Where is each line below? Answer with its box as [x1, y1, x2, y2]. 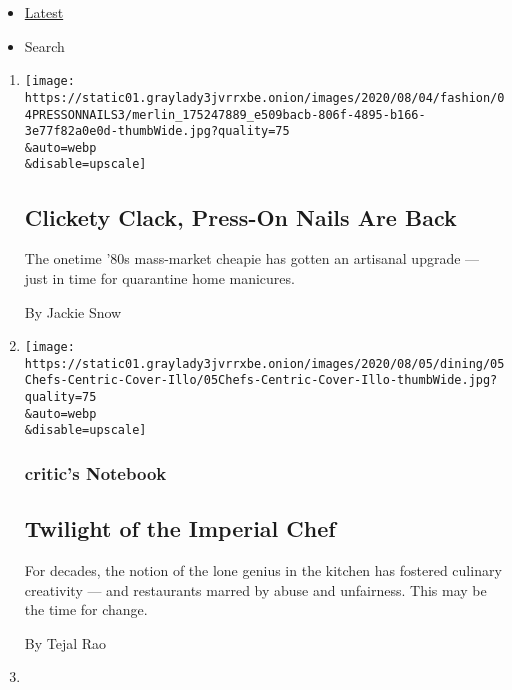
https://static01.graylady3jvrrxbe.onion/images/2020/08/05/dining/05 [24, 356, 505, 371]
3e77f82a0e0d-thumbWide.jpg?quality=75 [24, 124, 290, 139]
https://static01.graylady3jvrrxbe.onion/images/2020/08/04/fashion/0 [24, 90, 505, 105]
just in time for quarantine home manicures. [24, 267, 295, 288]
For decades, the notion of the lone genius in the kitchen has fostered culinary [24, 560, 502, 581]
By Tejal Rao [24, 632, 107, 653]
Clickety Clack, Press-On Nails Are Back [24, 201, 457, 232]
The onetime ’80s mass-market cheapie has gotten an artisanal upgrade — [24, 248, 480, 269]
